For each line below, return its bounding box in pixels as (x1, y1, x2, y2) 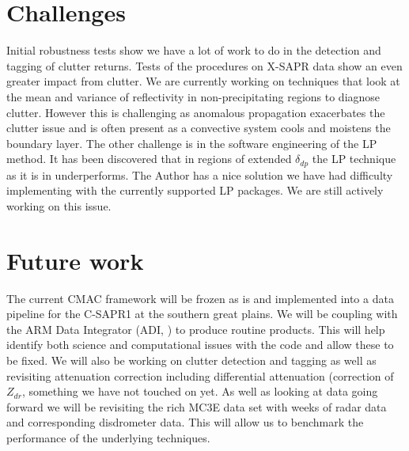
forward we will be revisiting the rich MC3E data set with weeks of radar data (6, 398, 387, 415)
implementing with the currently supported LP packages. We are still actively (6, 182, 384, 199)
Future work (6, 244, 144, 276)
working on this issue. (6, 197, 112, 214)
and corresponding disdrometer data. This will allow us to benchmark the (6, 414, 364, 430)
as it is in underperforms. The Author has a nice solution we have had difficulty (6, 166, 393, 183)
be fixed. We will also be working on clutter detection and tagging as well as (6, 352, 377, 369)
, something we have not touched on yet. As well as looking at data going (21, 383, 378, 400)
